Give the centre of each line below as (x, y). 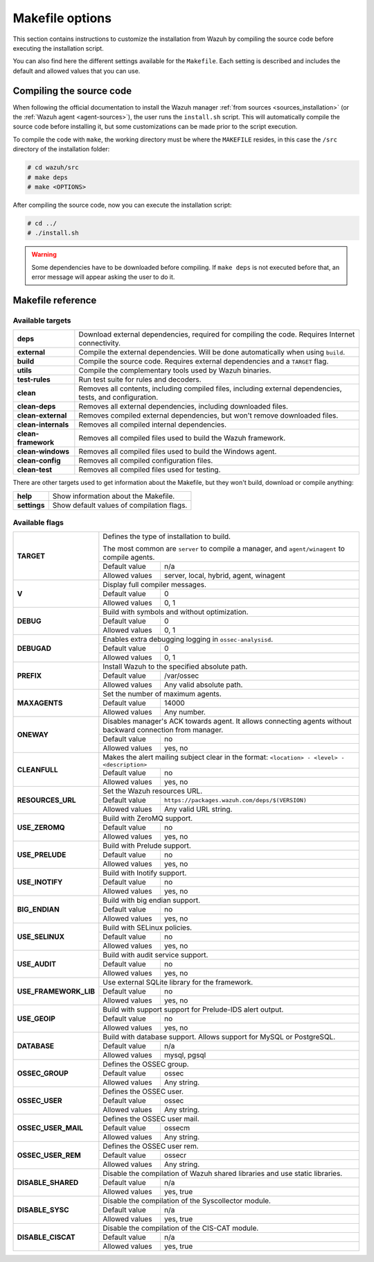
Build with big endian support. (152, 901)
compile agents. (129, 557)
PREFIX (29, 676)
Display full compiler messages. (155, 585)
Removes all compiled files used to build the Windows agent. (178, 452)
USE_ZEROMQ (41, 828)
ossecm (177, 1128)
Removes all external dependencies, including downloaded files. (184, 407)
